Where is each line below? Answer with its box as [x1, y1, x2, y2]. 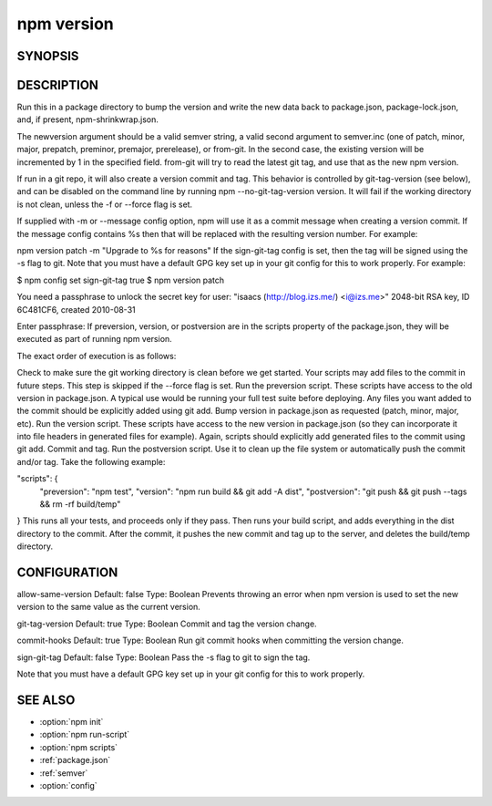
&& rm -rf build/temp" [39, 499, 121, 510]
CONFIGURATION [16, 565, 118, 580]
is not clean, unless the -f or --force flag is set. [16, 199, 193, 210]
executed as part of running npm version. [16, 334, 172, 345]
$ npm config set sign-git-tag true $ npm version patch [16, 274, 225, 285]
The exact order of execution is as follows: [16, 350, 177, 361]
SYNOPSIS [16, 48, 79, 64]
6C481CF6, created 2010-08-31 [16, 304, 136, 315]
